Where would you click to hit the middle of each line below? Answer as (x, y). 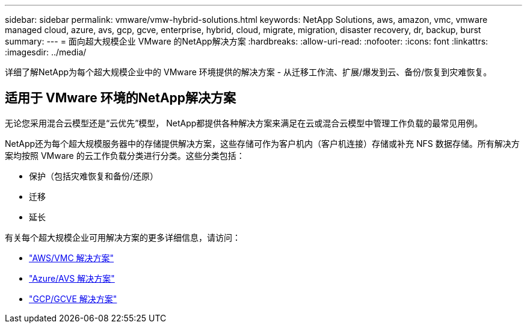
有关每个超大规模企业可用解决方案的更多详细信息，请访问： (123, 237)
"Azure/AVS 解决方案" (72, 278)
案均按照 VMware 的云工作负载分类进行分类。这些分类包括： (125, 155)
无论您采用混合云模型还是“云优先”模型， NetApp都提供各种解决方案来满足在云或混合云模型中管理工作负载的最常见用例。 (244, 123)
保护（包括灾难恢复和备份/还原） (94, 176)
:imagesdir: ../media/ (46, 52)
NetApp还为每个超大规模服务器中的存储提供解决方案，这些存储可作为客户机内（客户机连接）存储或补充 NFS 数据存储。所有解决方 (262, 143)
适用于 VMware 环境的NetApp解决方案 (121, 98)
